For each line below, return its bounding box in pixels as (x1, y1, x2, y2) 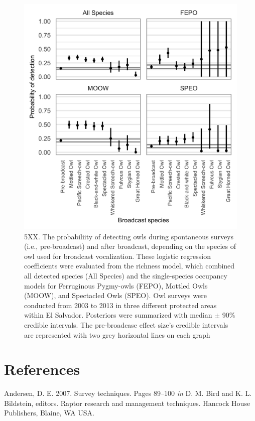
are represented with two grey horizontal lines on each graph (24, 329, 210, 340)
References (4, 359, 80, 379)
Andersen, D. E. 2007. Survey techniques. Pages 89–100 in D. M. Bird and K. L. (4, 388, 252, 398)
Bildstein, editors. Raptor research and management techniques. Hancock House (4, 397, 250, 408)
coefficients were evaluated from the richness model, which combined (24, 260, 235, 271)
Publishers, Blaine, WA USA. (4, 407, 94, 418)
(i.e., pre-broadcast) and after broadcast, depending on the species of (24, 241, 236, 251)
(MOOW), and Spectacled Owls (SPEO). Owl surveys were (24, 290, 207, 301)
